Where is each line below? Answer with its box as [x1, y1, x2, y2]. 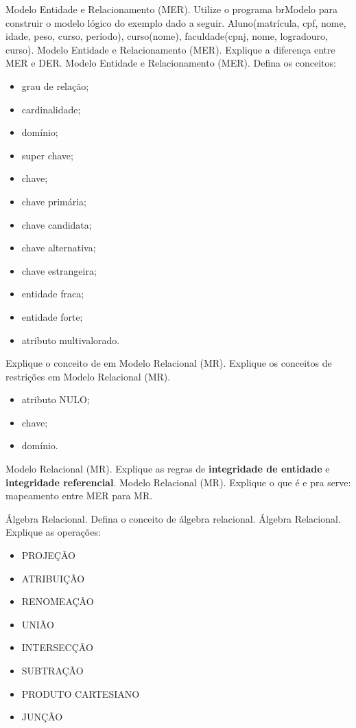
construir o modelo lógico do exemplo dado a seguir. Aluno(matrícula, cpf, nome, [5, 15, 346, 30]
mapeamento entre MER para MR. [5, 488, 153, 503]
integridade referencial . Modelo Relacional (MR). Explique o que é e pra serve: [5, 475, 351, 489]
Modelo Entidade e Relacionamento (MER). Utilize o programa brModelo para [5, 2, 337, 16]
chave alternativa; [21, 240, 96, 255]
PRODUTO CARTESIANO [21, 686, 140, 701]
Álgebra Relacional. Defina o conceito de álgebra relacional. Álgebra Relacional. [5, 511, 341, 525]
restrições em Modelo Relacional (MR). [5, 369, 171, 383]
